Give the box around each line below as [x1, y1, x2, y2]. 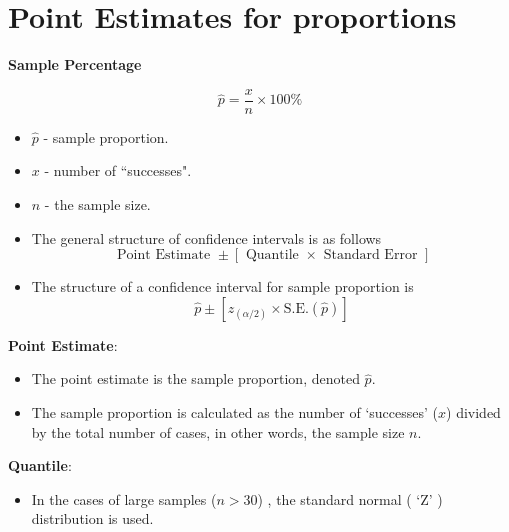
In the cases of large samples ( [31, 488, 217, 509]
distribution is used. [31, 508, 154, 529]
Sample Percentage [8, 54, 142, 75]
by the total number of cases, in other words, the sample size [31, 421, 405, 442]
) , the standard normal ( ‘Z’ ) [257, 488, 443, 509]
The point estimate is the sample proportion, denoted [31, 368, 360, 389]
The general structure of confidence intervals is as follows [31, 227, 382, 248]
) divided [446, 401, 501, 422]
